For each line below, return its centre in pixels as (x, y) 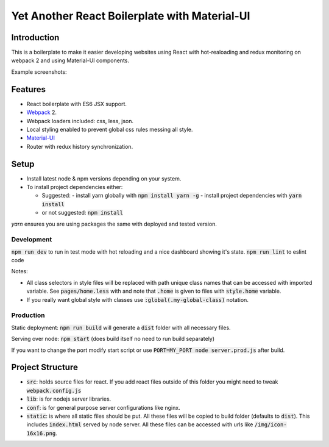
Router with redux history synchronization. (80, 146)
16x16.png (41, 433)
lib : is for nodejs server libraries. (69, 399)
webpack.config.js (54, 391)
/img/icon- (271, 425)
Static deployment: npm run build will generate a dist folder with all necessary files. (121, 327)
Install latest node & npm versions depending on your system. (104, 178)
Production (28, 315)
